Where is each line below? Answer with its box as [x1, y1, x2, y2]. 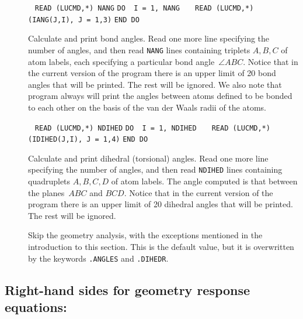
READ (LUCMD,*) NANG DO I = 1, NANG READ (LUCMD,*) [34, 4, 254, 12]
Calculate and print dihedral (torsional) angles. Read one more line [28, 152, 269, 164]
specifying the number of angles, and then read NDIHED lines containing [28, 163, 283, 176]
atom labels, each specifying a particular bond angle [28, 55, 215, 67]
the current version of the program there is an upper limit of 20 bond [28, 67, 276, 79]
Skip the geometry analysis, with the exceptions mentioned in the [28, 229, 263, 241]
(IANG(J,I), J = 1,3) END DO [28, 15, 140, 24]
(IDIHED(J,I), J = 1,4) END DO [28, 135, 148, 144]
